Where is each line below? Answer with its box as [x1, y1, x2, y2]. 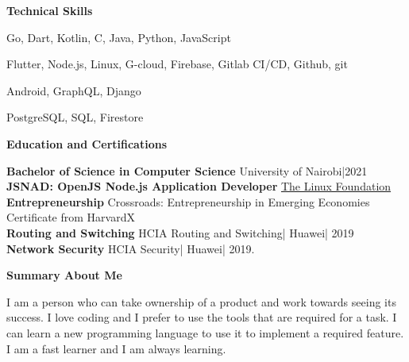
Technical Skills [6, 2, 93, 18]
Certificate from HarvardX [6, 209, 135, 225]
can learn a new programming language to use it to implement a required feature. [6, 324, 404, 341]
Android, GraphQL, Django [6, 82, 141, 98]
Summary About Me [6, 267, 122, 283]
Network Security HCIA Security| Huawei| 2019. [6, 240, 255, 256]
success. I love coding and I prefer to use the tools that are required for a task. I [6, 309, 397, 325]
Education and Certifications [6, 135, 167, 152]
